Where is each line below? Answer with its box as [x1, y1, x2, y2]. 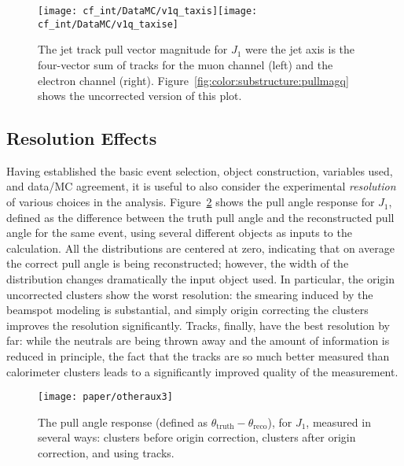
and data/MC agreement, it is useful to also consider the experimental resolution [6, 178, 396, 194]
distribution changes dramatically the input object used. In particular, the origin [6, 271, 395, 287]
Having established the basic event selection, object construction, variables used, [6, 162, 393, 179]
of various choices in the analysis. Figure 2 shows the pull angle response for [6, 194, 375, 210]
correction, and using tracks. [38, 445, 174, 461]
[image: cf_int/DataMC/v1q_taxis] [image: [38, 6, 258, 17]
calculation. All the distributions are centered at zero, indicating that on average [6, 239, 395, 256]
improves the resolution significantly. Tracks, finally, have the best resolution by [6, 316, 390, 333]
